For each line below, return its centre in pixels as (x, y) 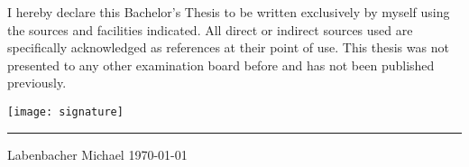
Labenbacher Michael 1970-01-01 (97, 154)
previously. (37, 83)
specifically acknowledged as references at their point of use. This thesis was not (228, 47)
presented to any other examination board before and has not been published (221, 65)
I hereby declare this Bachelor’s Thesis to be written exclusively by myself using (229, 12)
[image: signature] (65, 111)
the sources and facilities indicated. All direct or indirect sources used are (210, 29)
